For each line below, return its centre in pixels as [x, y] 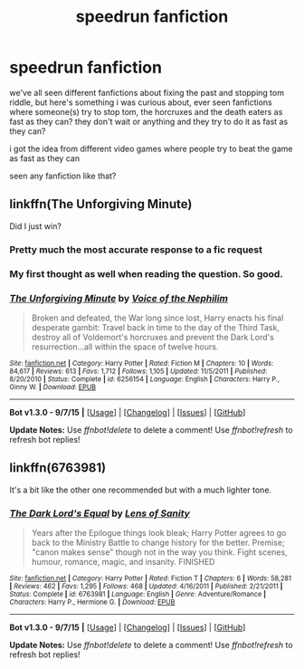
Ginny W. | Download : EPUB [53, 387]
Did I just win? [35, 226]
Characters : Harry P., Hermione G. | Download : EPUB [92, 602]
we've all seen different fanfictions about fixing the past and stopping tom [147, 92]
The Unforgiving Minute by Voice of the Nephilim [119, 298]
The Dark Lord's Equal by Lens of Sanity [100, 513]
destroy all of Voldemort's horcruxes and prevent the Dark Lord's [152, 337]
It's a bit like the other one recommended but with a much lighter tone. [141, 490]
